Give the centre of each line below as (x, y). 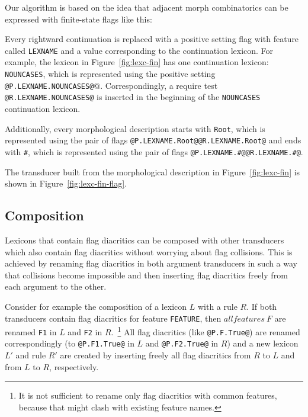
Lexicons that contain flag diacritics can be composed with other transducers (145, 240)
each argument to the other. (56, 286)
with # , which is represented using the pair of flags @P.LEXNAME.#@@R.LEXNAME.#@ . (154, 151)
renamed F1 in (31, 331)
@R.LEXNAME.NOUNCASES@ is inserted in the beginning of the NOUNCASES (133, 97)
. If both (262, 306)
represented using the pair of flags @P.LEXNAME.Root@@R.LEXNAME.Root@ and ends (153, 140)
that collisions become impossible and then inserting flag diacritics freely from (146, 275)
